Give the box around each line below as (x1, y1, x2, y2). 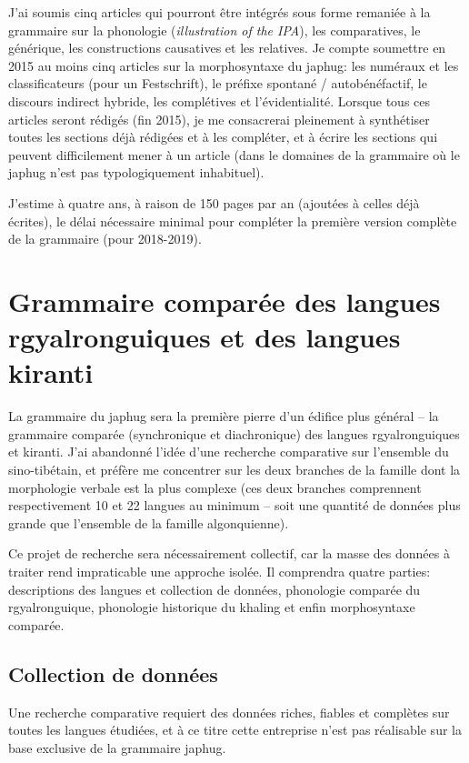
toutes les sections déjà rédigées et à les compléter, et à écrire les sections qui (8, 127, 438, 146)
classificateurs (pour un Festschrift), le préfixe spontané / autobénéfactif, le (8, 74, 427, 93)
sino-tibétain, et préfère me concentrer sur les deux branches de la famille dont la (8, 460, 461, 478)
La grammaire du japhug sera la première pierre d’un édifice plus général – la (8, 407, 439, 426)
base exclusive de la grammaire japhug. (8, 738, 226, 757)
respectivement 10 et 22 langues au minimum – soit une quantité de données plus (8, 496, 461, 515)
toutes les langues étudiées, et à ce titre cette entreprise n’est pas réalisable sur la (8, 720, 462, 739)
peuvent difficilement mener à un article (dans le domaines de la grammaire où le (8, 145, 460, 164)
